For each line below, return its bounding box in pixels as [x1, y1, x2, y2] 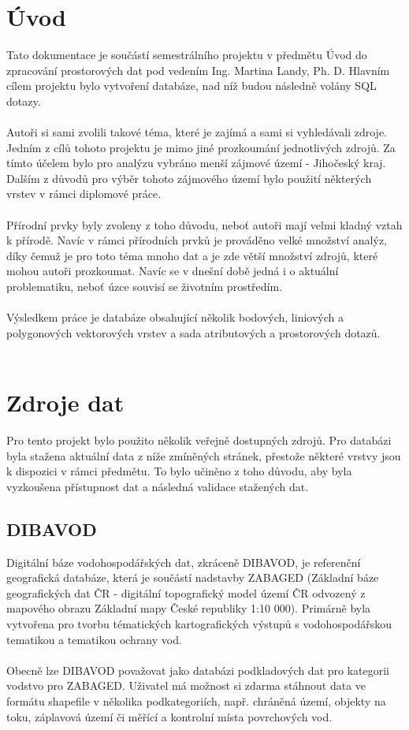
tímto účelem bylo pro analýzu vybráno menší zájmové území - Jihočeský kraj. [6, 155, 386, 171]
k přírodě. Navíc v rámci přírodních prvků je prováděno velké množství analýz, [6, 232, 387, 248]
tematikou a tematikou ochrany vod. [6, 631, 182, 647]
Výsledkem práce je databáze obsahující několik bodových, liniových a [6, 309, 344, 326]
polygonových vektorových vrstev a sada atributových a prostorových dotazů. [6, 324, 381, 341]
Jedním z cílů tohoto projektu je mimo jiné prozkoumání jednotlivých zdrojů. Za [6, 139, 396, 155]
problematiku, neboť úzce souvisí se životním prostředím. [6, 278, 283, 295]
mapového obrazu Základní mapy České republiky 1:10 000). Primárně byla [6, 600, 371, 616]
